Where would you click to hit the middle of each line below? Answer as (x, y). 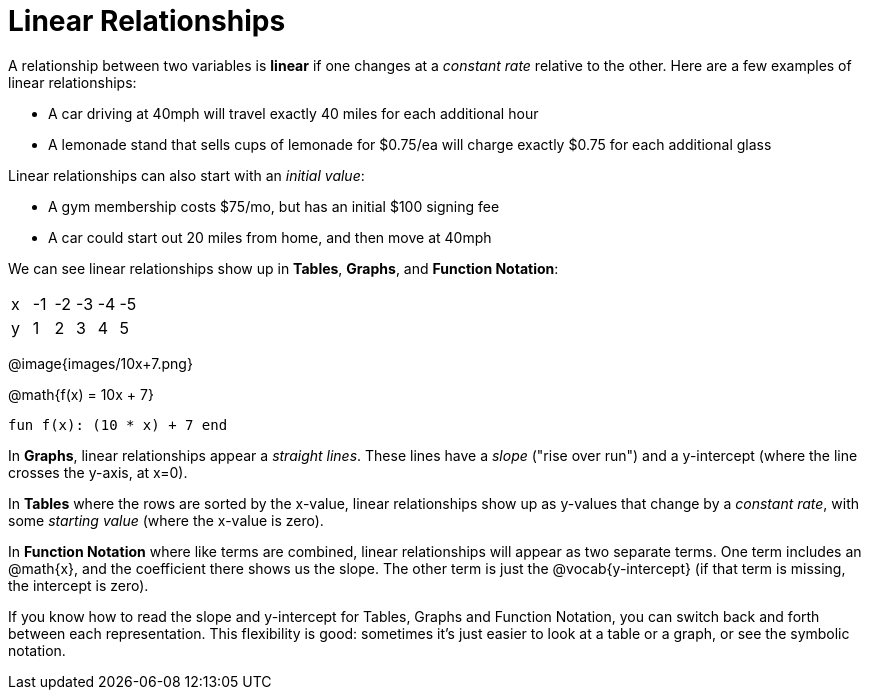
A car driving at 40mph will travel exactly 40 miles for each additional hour (293, 113)
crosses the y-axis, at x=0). (98, 472)
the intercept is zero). (78, 585)
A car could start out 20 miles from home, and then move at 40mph (270, 237)
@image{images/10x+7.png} (100, 363)
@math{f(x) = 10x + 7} (81, 394)
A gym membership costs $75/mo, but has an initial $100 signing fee (274, 206)
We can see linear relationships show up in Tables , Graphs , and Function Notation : (283, 268)
